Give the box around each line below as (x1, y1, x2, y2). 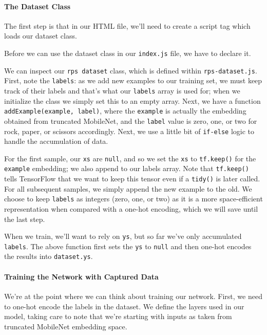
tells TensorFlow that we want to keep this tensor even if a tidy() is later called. (4, 173, 260, 184)
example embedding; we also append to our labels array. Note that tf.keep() (4, 163, 249, 174)
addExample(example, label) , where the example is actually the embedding (4, 105, 246, 116)
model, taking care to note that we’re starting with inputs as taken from (4, 311, 232, 322)
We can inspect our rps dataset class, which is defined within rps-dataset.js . (4, 65, 257, 76)
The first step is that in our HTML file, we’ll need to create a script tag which (4, 20, 251, 31)
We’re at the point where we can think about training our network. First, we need (4, 290, 262, 301)
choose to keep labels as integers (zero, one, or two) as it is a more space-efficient (4, 193, 263, 204)
